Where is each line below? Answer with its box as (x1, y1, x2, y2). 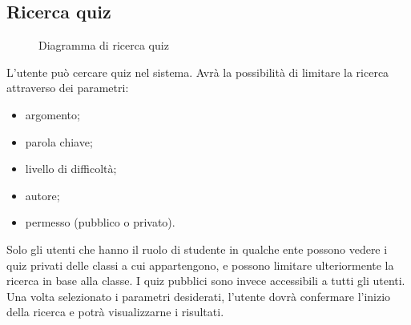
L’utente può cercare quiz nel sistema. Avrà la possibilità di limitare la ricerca (6, 63, 389, 80)
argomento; (25, 106, 80, 122)
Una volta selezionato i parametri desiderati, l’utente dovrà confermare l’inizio (6, 287, 391, 304)
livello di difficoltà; (25, 160, 117, 177)
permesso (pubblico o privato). (25, 214, 175, 231)
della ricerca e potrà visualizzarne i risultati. (6, 303, 224, 320)
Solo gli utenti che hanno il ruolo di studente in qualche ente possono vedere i (6, 240, 388, 257)
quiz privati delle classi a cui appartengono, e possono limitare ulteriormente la (6, 256, 394, 273)
